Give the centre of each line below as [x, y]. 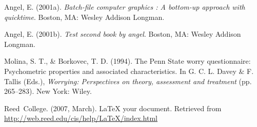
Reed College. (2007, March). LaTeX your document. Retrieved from [113, 108]
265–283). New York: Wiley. [48, 91]
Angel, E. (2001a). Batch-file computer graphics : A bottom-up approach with [125, 7]
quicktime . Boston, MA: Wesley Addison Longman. [84, 17]
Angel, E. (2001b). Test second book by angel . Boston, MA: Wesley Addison [123, 34]
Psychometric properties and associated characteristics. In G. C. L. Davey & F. [129, 71]
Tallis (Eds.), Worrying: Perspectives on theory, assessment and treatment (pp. [128, 81]
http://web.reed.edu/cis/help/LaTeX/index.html [81, 118]
